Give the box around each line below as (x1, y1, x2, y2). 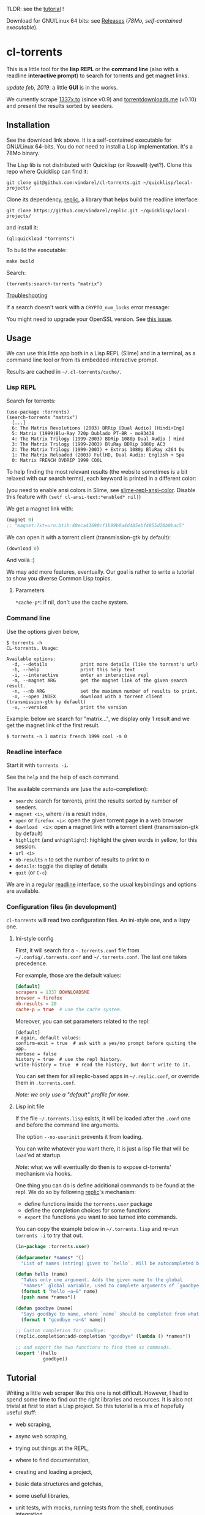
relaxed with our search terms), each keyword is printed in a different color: (6, 474, 197, 482)
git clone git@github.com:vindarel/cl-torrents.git (6, 179, 141, 186)
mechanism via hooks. (15, 1170, 72, 1177)
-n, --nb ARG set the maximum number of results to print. (12, 688, 199, 694)
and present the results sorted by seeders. (6, 102, 114, 109)
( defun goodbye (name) (15, 1305, 73, 1311)
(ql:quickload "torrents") (6, 236, 75, 242)
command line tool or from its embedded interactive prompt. (6, 356, 158, 363)
